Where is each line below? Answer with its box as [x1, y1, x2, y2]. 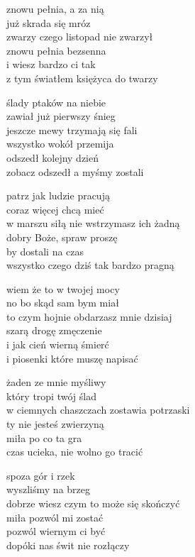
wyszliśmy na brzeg [6, 482, 91, 497]
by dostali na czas [6, 243, 84, 258]
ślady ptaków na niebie [6, 94, 106, 109]
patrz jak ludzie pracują [6, 188, 110, 203]
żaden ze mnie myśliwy [6, 375, 106, 390]
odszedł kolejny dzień [6, 150, 99, 165]
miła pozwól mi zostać [6, 509, 104, 524]
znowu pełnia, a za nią [6, 1, 104, 16]
